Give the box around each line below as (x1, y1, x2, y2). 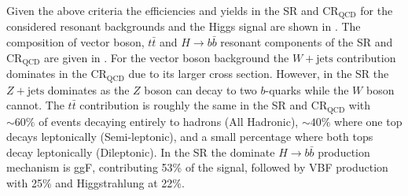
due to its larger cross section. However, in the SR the (128, 65, 389, 82)
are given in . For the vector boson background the (44, 49, 289, 65)
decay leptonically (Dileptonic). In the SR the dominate (6, 143, 275, 160)
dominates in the (6, 65, 87, 82)
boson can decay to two (144, 81, 257, 98)
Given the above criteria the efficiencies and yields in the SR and (6, 2, 319, 18)
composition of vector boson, (6, 34, 145, 50)
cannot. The (6, 97, 64, 113)
